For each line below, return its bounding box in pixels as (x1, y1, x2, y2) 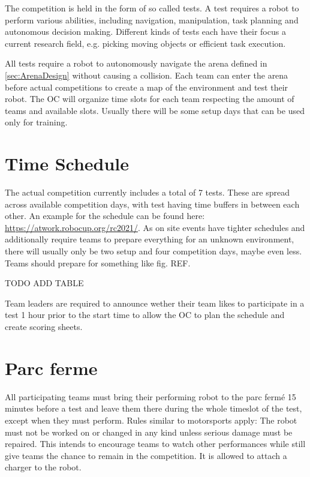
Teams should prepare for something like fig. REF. (5, 256, 191, 269)
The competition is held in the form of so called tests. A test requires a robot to (5, 2, 299, 14)
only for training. (5, 116, 68, 128)
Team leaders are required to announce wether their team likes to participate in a (5, 296, 305, 309)
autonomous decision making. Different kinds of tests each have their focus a (5, 25, 286, 38)
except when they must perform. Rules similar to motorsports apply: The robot (5, 413, 297, 426)
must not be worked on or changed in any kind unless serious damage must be (5, 425, 293, 438)
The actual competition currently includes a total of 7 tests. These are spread (5, 186, 290, 199)
